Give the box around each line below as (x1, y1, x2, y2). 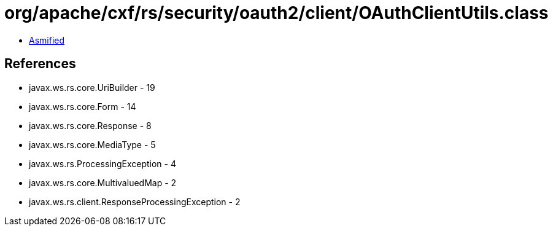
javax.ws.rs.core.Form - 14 (29, 101, 136, 112)
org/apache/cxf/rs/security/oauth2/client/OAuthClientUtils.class (4, 2, 549, 23)
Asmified (29, 34, 65, 45)
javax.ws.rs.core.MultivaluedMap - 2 (29, 177, 177, 188)
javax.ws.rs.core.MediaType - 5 (29, 139, 156, 150)
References (4, 56, 76, 72)
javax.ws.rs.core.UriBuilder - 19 (29, 82, 155, 93)
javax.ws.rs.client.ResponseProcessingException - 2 (29, 196, 241, 207)
